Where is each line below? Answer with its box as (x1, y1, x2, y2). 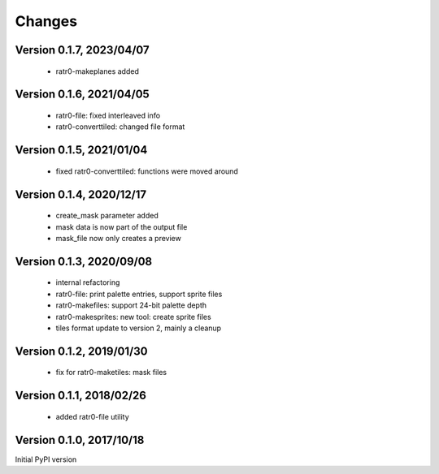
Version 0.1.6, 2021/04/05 (15, 88, 150, 101)
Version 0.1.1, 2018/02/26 (15, 389, 146, 403)
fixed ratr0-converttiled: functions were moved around (55, 166, 239, 176)
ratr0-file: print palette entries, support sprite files (55, 289, 223, 299)
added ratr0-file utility (55, 412, 129, 421)
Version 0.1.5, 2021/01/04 (15, 143, 148, 157)
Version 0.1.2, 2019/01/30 (15, 344, 148, 358)
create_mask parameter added (55, 211, 159, 221)
